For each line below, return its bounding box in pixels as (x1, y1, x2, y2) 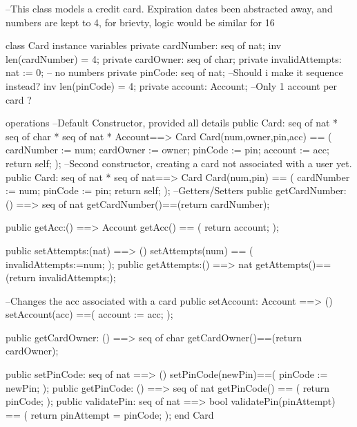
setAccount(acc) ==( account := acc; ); (6, 307, 173, 321)
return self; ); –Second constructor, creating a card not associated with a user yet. (6, 155, 352, 170)
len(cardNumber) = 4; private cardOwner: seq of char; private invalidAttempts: (6, 51, 342, 66)
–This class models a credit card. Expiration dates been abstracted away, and (6, 1, 333, 15)
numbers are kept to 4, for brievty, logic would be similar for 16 (6, 15, 275, 29)
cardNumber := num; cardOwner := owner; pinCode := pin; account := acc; (6, 142, 329, 157)
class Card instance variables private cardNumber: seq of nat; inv (6, 38, 282, 53)
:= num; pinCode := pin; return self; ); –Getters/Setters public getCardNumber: (6, 183, 347, 198)
